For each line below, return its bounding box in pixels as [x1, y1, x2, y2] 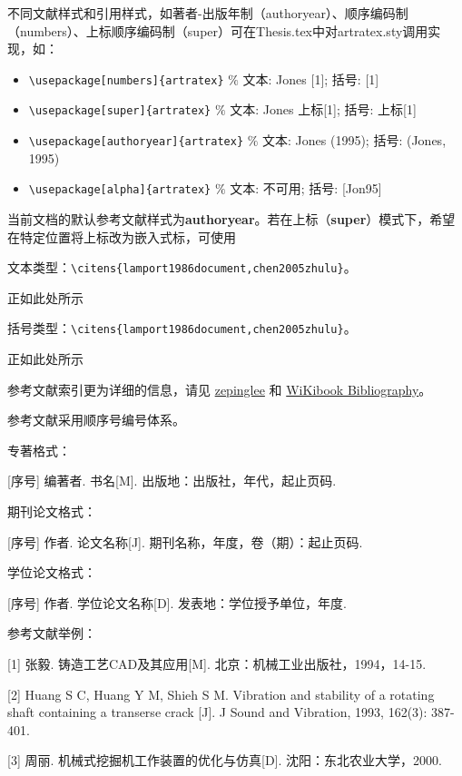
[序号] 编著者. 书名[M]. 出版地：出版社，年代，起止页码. [7, 471, 337, 490]
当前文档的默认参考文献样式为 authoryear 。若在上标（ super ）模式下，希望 [7, 210, 456, 228]
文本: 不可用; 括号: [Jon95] [230, 179, 382, 198]
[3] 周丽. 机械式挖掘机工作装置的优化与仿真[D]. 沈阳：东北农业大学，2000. [7, 751, 442, 770]
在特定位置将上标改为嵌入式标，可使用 [7, 227, 236, 246]
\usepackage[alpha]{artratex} [28, 183, 211, 197]
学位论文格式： [7, 563, 96, 582]
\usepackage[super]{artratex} [28, 104, 211, 118]
